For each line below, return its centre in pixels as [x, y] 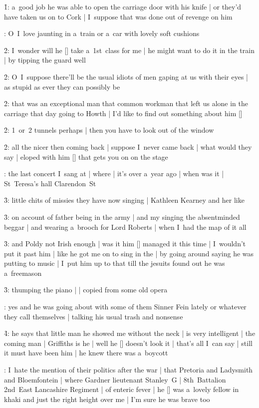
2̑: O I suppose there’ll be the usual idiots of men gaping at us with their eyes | [126, 76]
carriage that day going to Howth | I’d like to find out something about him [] [123, 113]
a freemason [23, 273]
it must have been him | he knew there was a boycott [86, 353]
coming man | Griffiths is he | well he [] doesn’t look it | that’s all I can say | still [128, 343]
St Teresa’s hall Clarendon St [50, 183]
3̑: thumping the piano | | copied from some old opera [86, 290]
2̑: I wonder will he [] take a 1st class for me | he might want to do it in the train [129, 50]
